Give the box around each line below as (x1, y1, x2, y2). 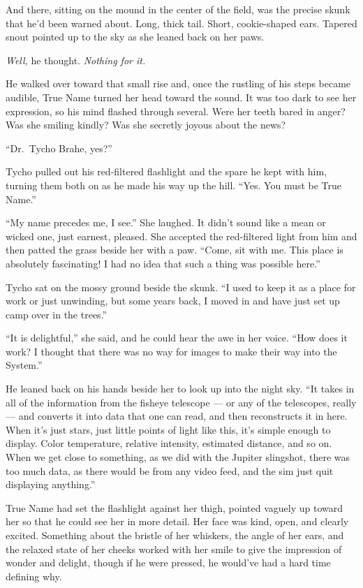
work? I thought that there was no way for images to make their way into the (6, 344, 337, 358)
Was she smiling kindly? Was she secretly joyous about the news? (6, 117, 286, 132)
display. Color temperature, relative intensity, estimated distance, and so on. (6, 436, 332, 450)
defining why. (6, 568, 62, 583)
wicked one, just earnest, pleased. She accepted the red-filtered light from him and (6, 228, 357, 243)
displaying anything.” (6, 477, 96, 492)
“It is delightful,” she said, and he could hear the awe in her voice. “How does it (6, 330, 348, 345)
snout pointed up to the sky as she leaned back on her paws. (6, 29, 265, 44)
